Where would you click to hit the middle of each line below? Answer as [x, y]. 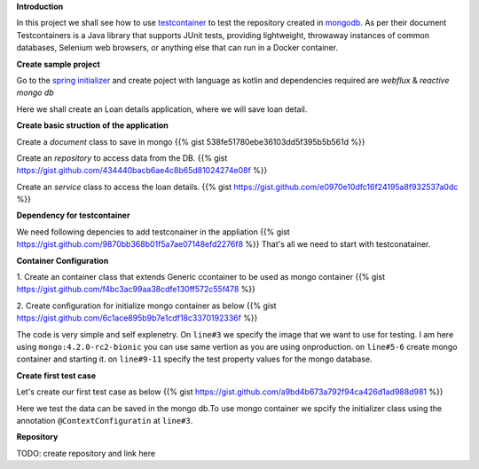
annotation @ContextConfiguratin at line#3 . [105, 420]
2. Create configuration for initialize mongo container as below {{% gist [146, 306]
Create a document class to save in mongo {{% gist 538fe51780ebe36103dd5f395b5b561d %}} [191, 141]
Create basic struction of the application [92, 125]
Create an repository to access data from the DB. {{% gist [122, 158]
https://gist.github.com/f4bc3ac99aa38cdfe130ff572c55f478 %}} [136, 290]
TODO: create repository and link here [86, 453]
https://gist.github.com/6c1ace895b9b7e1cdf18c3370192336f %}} [137, 318]
